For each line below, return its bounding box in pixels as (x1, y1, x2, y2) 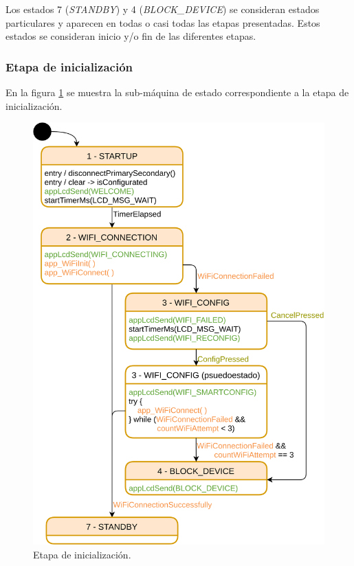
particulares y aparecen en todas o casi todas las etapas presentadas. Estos (5, 15, 320, 30)
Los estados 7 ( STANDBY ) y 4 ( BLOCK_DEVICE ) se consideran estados (5, 2, 320, 16)
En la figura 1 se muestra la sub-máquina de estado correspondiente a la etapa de (5, 85, 349, 99)
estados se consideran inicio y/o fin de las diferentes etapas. (5, 29, 256, 43)
